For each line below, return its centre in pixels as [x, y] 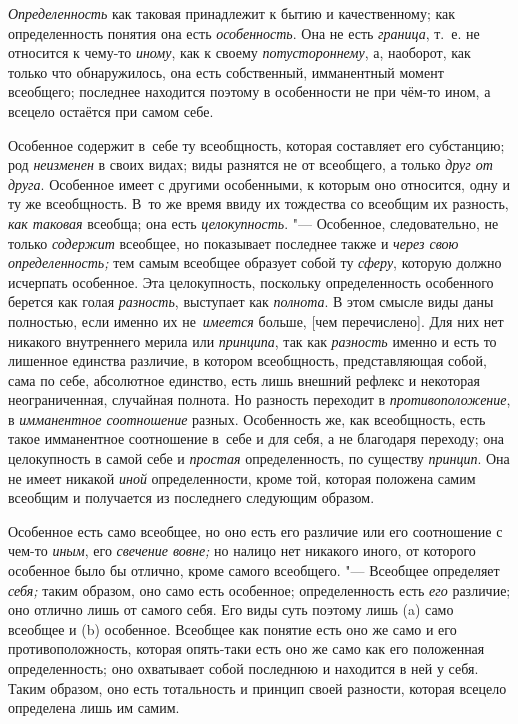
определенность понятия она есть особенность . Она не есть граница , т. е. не [244, 32]
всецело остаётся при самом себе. [111, 110]
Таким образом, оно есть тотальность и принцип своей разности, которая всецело [257, 687]
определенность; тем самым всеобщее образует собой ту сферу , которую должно [255, 262]
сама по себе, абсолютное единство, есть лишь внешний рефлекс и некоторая [244, 379]
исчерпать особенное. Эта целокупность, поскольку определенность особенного [251, 281]
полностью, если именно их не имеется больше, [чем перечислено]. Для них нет [256, 320]
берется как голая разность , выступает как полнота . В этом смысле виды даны [251, 301]
